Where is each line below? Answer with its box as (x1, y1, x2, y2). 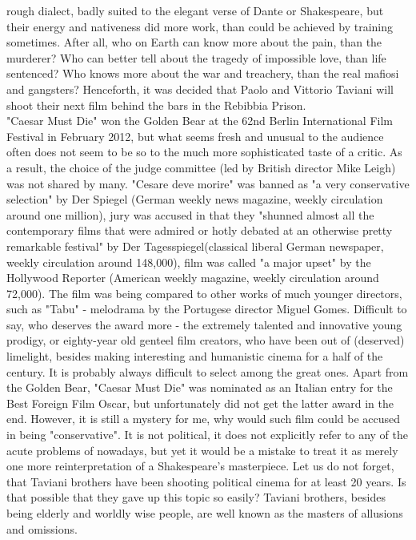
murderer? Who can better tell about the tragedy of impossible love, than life (6, 49, 386, 66)
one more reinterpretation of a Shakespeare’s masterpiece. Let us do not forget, (6, 457, 394, 474)
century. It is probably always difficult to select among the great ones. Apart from (6, 363, 409, 380)
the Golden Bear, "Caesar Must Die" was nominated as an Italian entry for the (6, 379, 393, 396)
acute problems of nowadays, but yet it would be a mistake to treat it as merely (6, 441, 398, 458)
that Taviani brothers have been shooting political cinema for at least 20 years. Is (6, 473, 406, 490)
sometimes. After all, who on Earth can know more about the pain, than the (6, 34, 382, 50)
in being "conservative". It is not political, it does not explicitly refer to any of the (6, 426, 408, 443)
